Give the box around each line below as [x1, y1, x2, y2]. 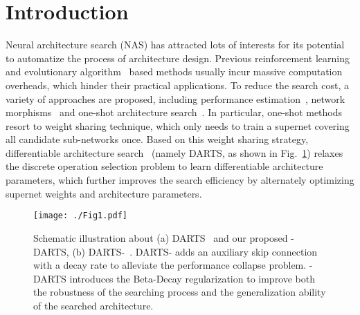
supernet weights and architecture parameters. [6, 186, 202, 200]
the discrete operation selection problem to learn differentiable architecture [6, 159, 323, 173]
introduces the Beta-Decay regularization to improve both [69, 271, 316, 285]
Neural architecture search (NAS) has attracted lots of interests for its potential [6, 37, 345, 52]
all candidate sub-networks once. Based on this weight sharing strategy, [6, 132, 309, 146]
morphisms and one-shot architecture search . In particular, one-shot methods [6, 105, 343, 120]
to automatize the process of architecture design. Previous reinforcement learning [6, 50, 350, 65]
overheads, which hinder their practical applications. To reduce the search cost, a [6, 77, 349, 92]
